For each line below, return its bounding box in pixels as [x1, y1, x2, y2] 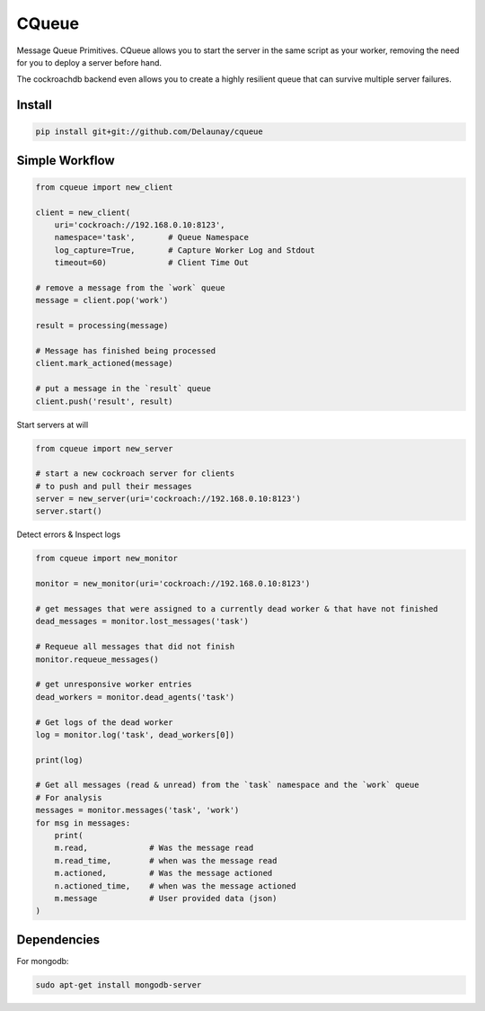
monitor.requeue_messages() [35, 654, 159, 665]
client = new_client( [35, 207, 131, 218]
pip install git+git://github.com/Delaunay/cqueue [35, 127, 264, 137]
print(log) [35, 755, 84, 765]
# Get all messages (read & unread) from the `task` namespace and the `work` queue [35, 780, 419, 791]
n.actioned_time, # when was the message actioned [54, 881, 296, 890]
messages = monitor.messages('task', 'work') [35, 805, 240, 816]
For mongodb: [16, 955, 69, 966]
